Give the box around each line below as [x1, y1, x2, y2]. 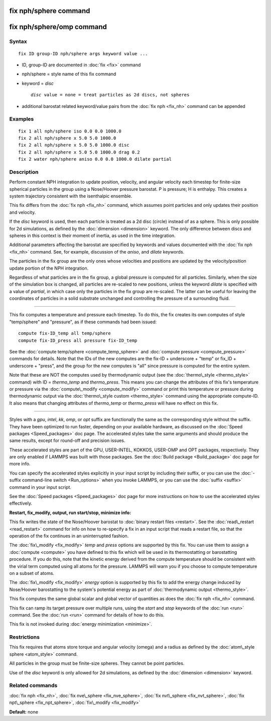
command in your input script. [9, 484, 72, 490]
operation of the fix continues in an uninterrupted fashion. [9, 533, 129, 539]
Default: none [9, 708, 39, 715]
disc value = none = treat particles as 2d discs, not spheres [31, 92, 190, 98]
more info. [9, 461, 31, 467]
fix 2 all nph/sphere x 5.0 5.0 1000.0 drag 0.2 [18, 149, 140, 155]
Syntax [9, 38, 27, 45]
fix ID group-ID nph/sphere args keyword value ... [18, 51, 148, 56]
